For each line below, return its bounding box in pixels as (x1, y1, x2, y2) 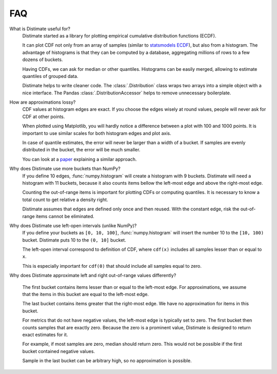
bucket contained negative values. (22, 348, 95, 354)
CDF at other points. (22, 113, 65, 120)
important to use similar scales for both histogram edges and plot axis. (22, 130, 171, 136)
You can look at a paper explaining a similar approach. (22, 156, 137, 162)
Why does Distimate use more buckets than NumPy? (9, 166, 121, 172)
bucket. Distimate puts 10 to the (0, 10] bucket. (22, 237, 127, 243)
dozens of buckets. (22, 56, 63, 63)
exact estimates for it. (22, 331, 68, 338)
